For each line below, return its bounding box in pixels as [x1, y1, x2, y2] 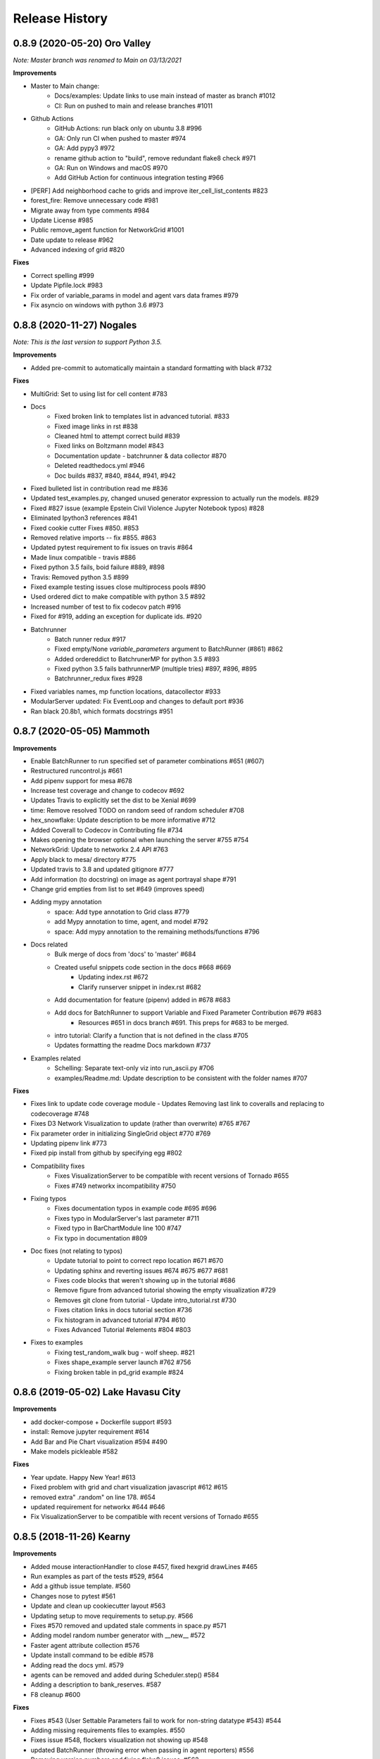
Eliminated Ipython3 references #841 [30, 514, 137, 522]
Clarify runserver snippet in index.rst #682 [78, 982, 202, 991]
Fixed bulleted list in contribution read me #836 [30, 484, 168, 493]
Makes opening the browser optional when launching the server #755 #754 [30, 836, 249, 844]
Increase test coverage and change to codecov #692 [30, 787, 185, 795]
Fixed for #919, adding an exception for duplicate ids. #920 [30, 612, 202, 621]
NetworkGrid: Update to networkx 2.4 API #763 [30, 845, 169, 854]
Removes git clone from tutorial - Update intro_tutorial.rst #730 [54, 1295, 236, 1304]
